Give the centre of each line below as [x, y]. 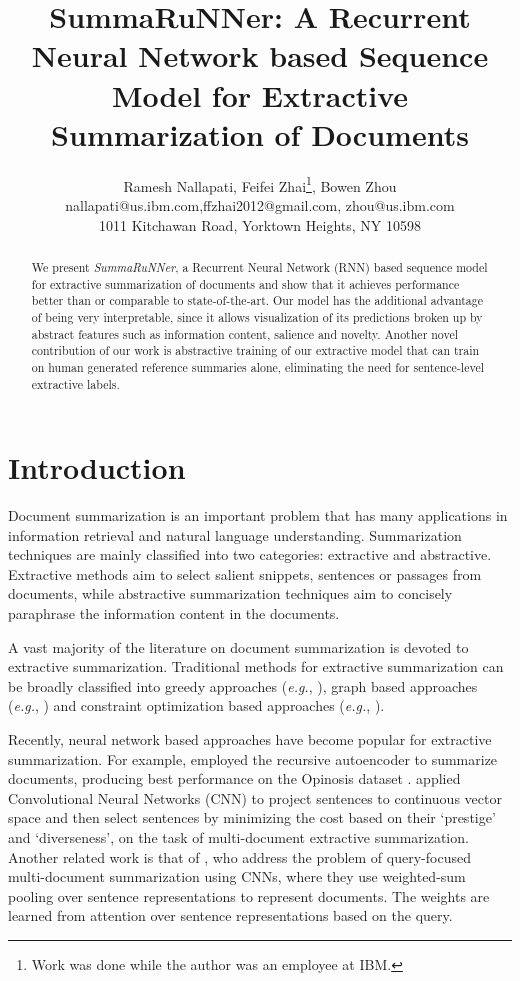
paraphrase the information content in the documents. [174, 613]
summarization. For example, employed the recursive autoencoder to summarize [253, 758]
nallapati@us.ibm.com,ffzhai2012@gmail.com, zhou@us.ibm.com [260, 204]
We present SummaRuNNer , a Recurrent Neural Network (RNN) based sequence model [259, 266]
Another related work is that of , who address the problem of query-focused [239, 856]
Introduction [97, 467]
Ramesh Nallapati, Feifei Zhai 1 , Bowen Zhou [260, 184]
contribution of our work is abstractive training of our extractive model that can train [255, 350]
